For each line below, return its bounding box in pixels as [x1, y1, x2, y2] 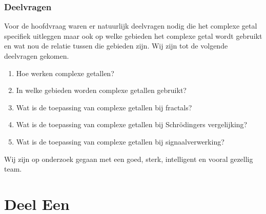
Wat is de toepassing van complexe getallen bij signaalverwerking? [16, 136, 224, 147]
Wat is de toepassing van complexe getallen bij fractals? [16, 102, 192, 112]
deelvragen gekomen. [4, 51, 69, 61]
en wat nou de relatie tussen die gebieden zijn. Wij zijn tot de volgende [4, 40, 228, 51]
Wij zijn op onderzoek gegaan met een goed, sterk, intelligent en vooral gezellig [4, 153, 253, 164]
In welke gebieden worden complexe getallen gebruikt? [16, 85, 187, 96]
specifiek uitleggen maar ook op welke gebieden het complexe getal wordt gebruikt [4, 30, 262, 41]
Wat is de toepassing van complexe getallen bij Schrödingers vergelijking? [16, 119, 248, 130]
